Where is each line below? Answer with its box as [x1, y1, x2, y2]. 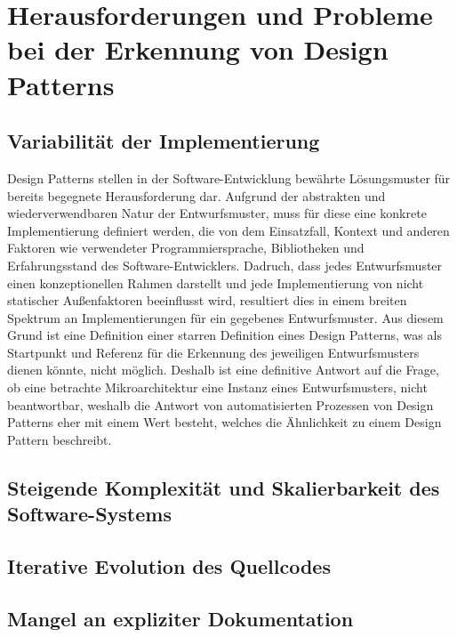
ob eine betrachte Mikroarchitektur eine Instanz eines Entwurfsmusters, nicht [7, 378, 428, 397]
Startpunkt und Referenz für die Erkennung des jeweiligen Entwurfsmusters [7, 343, 420, 361]
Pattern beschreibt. [7, 430, 112, 448]
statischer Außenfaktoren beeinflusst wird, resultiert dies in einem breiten [7, 291, 407, 310]
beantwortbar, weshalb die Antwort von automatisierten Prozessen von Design [7, 395, 434, 414]
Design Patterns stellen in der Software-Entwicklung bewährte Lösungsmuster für [7, 168, 451, 187]
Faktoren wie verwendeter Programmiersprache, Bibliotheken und [7, 238, 365, 257]
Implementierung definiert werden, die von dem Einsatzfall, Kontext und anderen [7, 221, 450, 239]
